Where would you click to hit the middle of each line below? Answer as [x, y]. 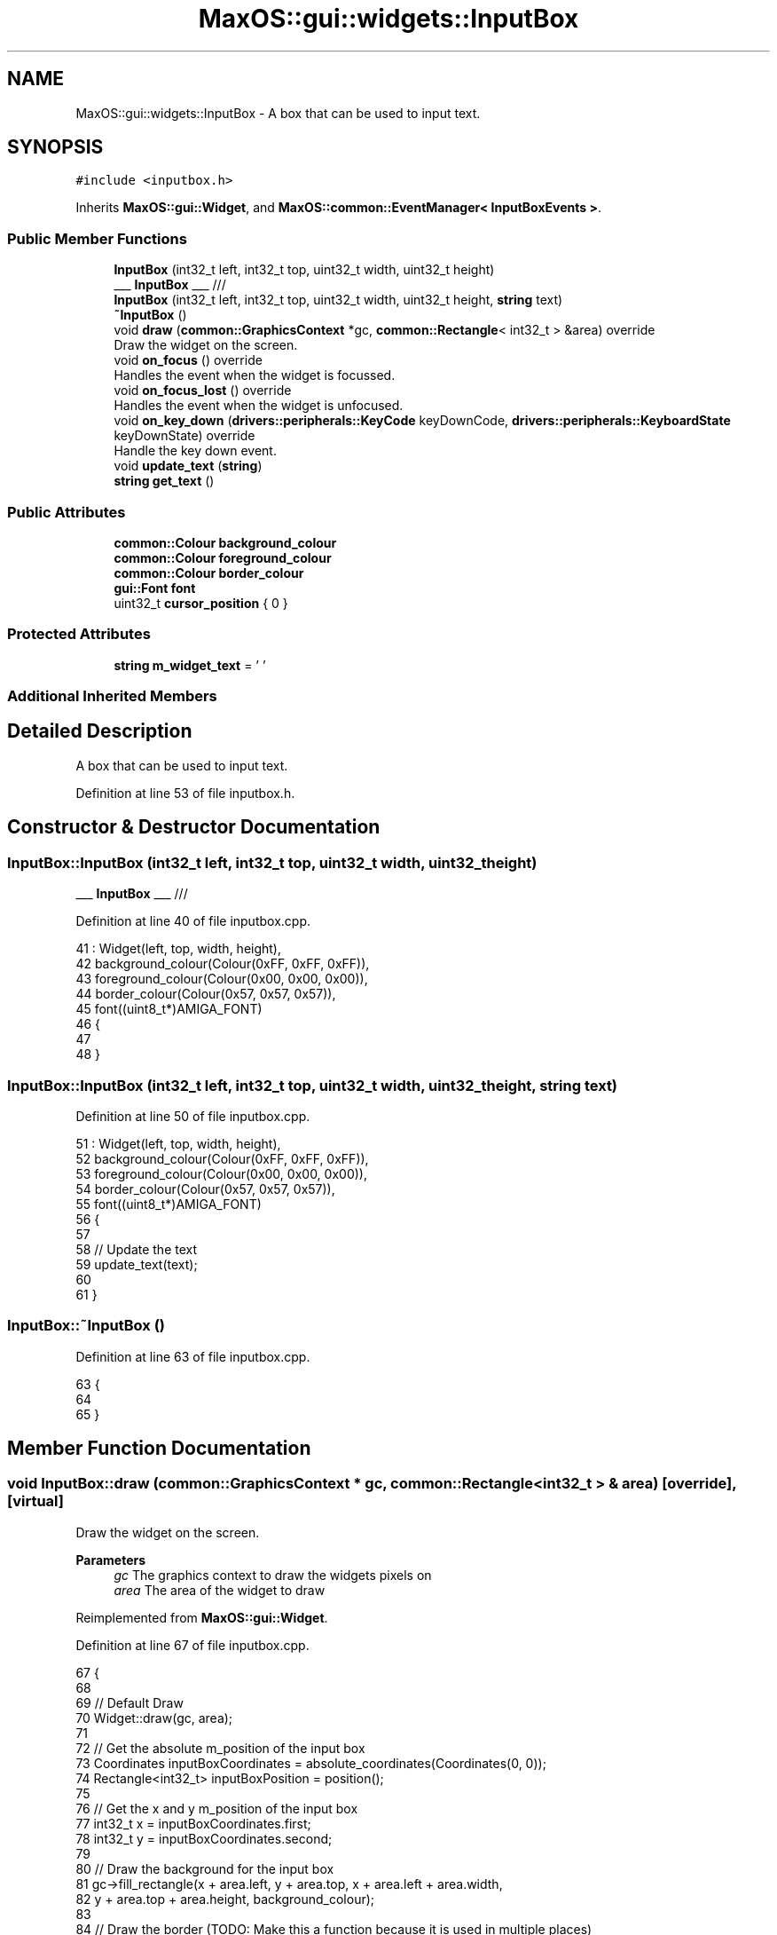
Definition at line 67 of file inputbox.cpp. [192, 1645]
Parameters [111, 1560]
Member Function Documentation [159, 1449]
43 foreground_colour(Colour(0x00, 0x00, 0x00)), [222, 979]
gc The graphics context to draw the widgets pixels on [273, 1575]
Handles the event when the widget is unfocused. [259, 406]
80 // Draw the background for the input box [205, 1868]
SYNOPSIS [55, 147]
